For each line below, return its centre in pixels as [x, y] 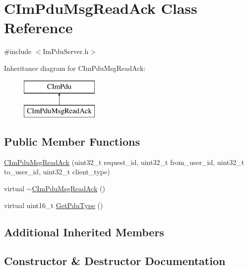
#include [18, 51]
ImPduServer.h [66, 51]
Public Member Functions [72, 141]
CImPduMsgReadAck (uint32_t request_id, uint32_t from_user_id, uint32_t [124, 162]
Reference [38, 27]
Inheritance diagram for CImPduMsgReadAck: [75, 68]
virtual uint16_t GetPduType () [54, 205]
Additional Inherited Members [84, 232]
